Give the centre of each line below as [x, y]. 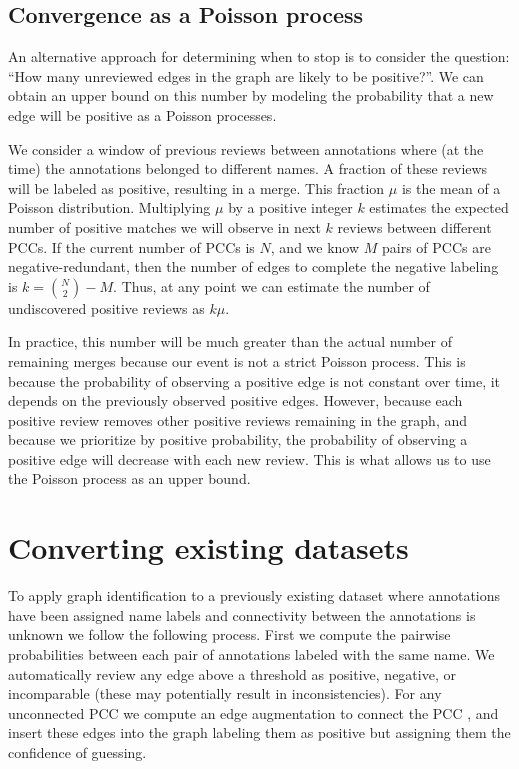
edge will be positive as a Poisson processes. [142, 114]
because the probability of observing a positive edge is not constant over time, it [254, 380]
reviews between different [414, 226]
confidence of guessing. [77, 751]
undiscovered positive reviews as [106, 307]
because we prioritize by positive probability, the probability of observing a [238, 439]
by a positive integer [290, 207]
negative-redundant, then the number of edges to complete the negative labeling [253, 266]
